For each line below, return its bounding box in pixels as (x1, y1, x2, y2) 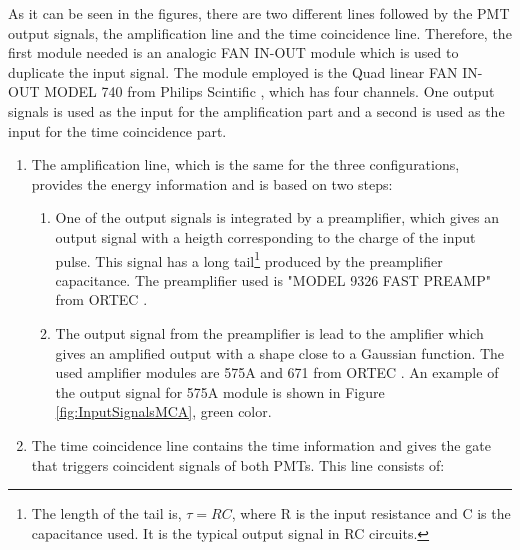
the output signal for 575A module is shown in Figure (55, 381, 385, 402)
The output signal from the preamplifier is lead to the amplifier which (55, 322, 484, 343)
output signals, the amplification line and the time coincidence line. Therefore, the (8, 22, 512, 43)
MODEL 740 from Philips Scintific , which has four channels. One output (44, 81, 495, 102)
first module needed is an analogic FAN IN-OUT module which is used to (8, 42, 459, 63)
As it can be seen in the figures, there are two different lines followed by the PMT (8, 3, 510, 23)
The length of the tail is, (31, 503, 182, 524)
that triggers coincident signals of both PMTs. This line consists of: (31, 454, 445, 475)
